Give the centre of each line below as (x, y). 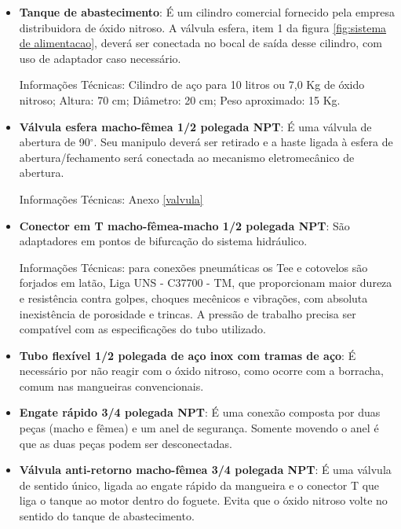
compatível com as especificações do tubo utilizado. (142, 329)
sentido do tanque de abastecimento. (107, 516)
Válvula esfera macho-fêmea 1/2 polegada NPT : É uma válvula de (195, 126)
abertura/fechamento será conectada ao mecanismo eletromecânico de (187, 157)
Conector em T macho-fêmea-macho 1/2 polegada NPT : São (184, 225)
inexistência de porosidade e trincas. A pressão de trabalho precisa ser (188, 313)
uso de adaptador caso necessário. (100, 58)
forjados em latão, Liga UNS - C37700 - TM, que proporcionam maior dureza (206, 283)
